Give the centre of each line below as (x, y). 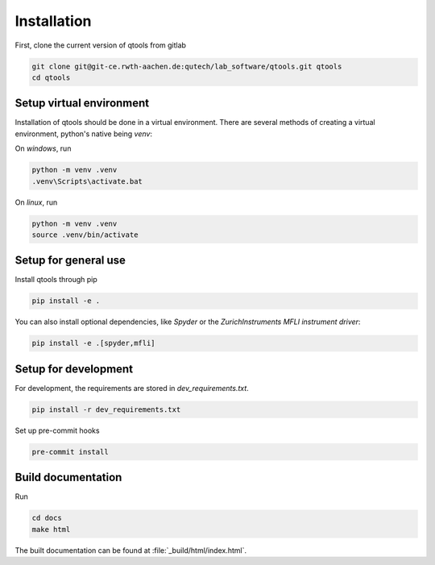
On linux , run (36, 202)
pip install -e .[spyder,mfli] (94, 343)
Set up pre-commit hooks (57, 430)
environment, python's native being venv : (84, 134)
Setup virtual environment (82, 104)
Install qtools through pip (56, 280)
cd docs (47, 518)
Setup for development (74, 369)
